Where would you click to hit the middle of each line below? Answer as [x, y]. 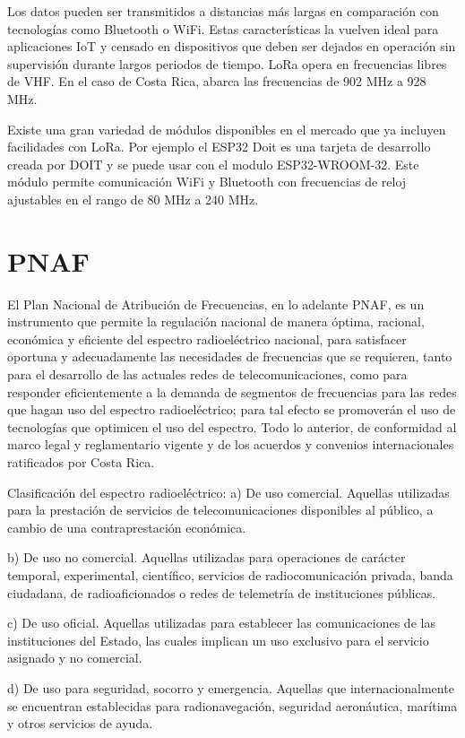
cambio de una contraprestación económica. [127, 527]
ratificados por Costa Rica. [81, 462]
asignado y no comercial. [75, 658]
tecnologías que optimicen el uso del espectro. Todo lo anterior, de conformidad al [232, 426]
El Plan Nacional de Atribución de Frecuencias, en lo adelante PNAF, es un [216, 304]
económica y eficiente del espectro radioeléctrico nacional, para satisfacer [207, 339]
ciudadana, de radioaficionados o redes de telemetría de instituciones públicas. [222, 592]
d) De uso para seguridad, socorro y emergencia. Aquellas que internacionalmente [231, 687]
